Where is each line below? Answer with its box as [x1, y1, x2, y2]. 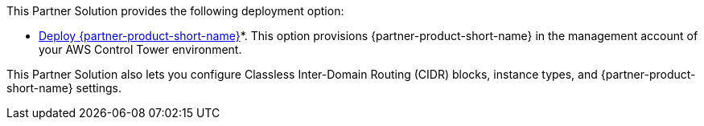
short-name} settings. [6, 81, 121, 95]
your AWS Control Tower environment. [39, 43, 242, 56]
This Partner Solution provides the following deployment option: [6, 4, 344, 18]
